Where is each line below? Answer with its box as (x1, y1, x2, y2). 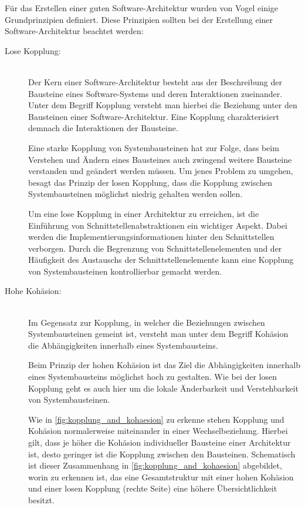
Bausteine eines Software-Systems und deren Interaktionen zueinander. (28, 87, 283, 99)
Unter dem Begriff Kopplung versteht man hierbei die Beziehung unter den (28, 99, 297, 111)
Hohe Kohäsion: (5, 285, 62, 297)
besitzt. (28, 493, 55, 506)
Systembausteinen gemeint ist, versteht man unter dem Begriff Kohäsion (28, 327, 289, 340)
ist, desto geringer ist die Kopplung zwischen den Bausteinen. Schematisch (28, 447, 296, 460)
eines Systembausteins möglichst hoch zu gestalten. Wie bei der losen (28, 370, 277, 383)
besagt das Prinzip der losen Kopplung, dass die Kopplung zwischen (28, 176, 273, 188)
